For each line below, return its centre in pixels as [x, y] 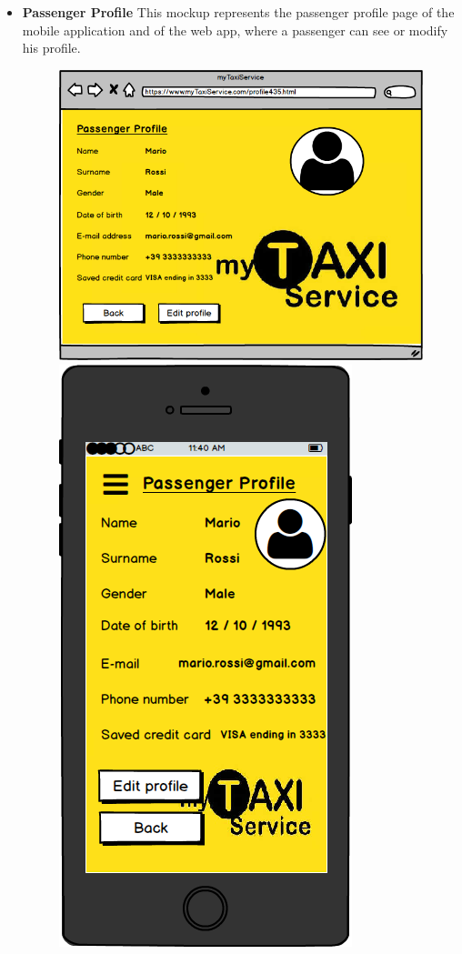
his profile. [51, 48]
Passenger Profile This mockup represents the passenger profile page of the [238, 12]
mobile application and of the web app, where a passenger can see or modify [235, 30]
